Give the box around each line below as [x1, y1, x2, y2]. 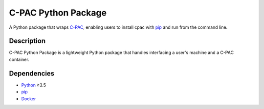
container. [9, 56, 29, 62]
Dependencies [9, 69, 55, 77]
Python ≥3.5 [21, 82, 46, 88]
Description [9, 37, 46, 45]
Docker [21, 95, 36, 102]
